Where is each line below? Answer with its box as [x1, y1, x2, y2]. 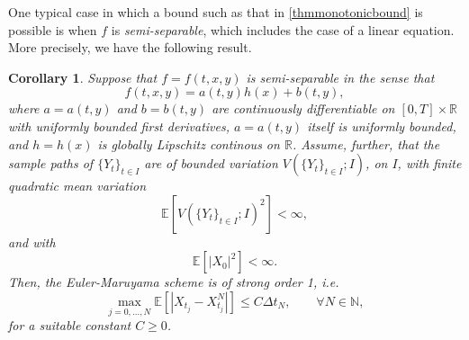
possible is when [8, 20, 97, 39]
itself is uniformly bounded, [307, 116, 456, 135]
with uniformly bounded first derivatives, [8, 116, 230, 135]
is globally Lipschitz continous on [97, 134, 280, 153]
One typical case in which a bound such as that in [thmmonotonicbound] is [8, 3, 423, 21]
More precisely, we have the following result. [8, 38, 252, 57]
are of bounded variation [144, 154, 278, 173]
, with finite [397, 154, 462, 173]
